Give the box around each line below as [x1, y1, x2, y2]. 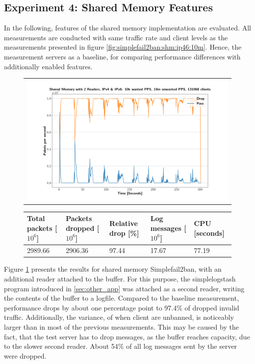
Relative [109, 218, 138, 228]
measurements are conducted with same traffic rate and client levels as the [4, 32, 228, 42]
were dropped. [4, 350, 47, 361]
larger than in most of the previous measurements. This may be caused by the [4, 322, 239, 332]
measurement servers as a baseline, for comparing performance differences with [4, 51, 241, 61]
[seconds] [194, 227, 225, 238]
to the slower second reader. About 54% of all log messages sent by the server [4, 341, 237, 351]
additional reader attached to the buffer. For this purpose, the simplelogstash [4, 274, 236, 284]
